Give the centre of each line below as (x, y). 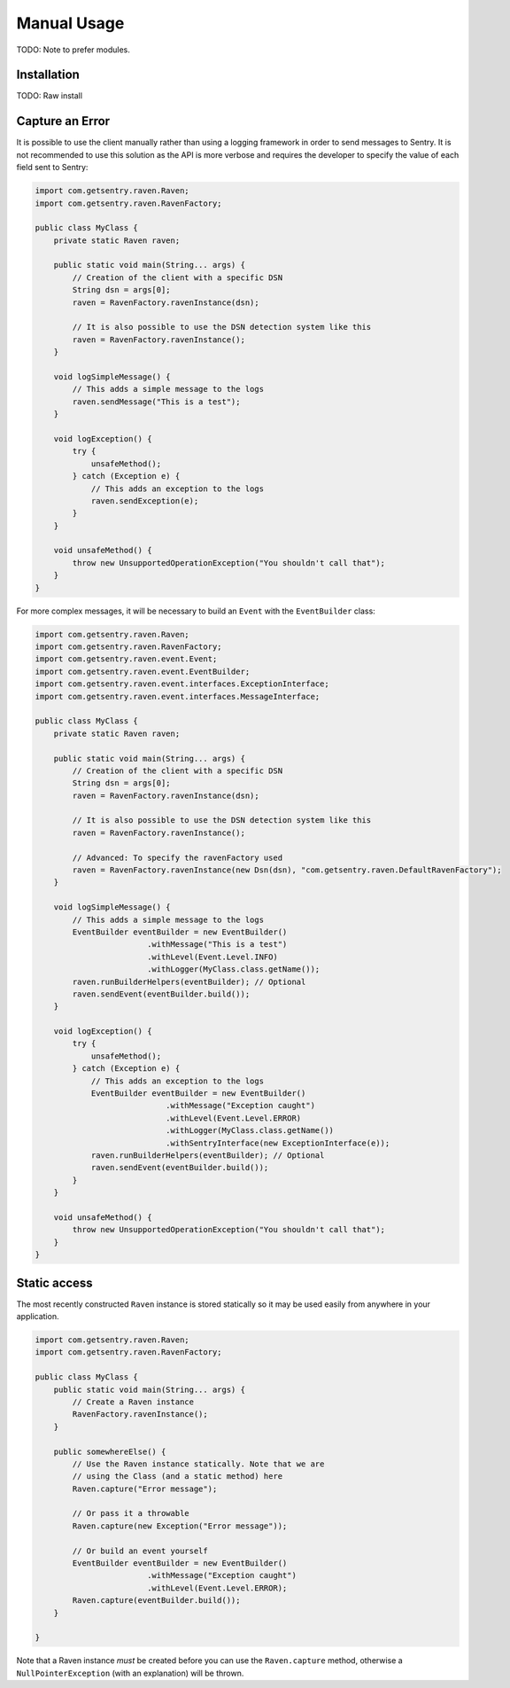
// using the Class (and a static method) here (178, 1477)
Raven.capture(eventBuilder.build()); (156, 1601)
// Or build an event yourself (140, 1551)
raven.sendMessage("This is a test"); (156, 402)
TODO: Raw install (50, 96)
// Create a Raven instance (133, 1402)
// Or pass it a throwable (131, 1513)
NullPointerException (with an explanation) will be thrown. (130, 1673)
